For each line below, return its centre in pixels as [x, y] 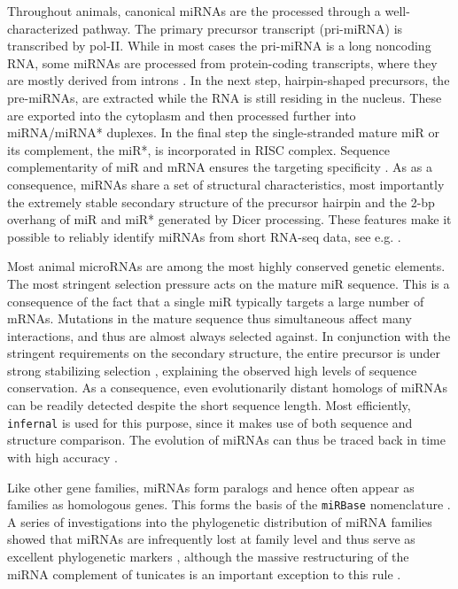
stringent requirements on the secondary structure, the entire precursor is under [224, 353]
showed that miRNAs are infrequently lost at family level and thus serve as [211, 539]
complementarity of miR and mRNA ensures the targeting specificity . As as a [220, 167]
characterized [43, 28]
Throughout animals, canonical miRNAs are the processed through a [194, 11]
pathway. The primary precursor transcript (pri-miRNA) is [243, 28]
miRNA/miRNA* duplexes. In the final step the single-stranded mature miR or [223, 132]
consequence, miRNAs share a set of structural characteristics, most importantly [226, 184]
